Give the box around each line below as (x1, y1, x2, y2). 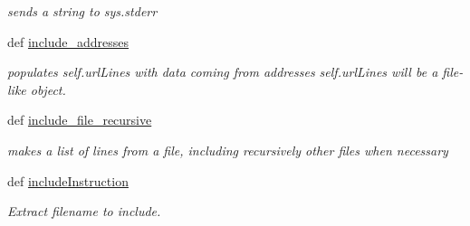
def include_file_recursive (7, 110, 152, 129)
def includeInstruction (7, 171, 129, 190)
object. (30, 80, 66, 99)
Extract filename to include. (7, 202, 161, 221)
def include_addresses (7, 32, 129, 51)
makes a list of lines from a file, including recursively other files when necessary (7, 140, 448, 159)
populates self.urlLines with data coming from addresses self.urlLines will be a (7, 62, 438, 81)
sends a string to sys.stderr (7, 2, 158, 20)
